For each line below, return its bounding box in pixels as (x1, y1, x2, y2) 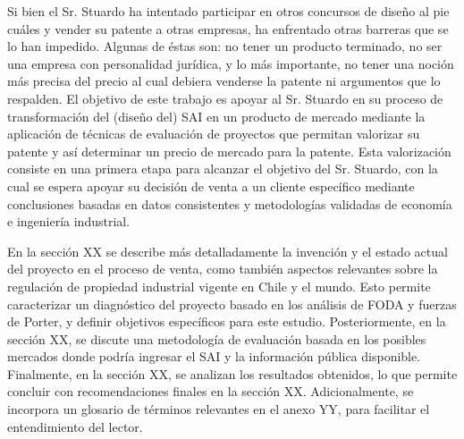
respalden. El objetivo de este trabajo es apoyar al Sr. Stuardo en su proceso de (7, 89, 443, 107)
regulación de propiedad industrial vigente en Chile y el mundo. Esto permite (7, 276, 431, 295)
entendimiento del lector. (7, 417, 143, 435)
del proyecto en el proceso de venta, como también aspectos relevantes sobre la (7, 259, 438, 278)
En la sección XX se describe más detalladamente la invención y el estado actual (7, 241, 448, 260)
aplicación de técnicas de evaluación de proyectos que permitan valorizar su (7, 124, 420, 143)
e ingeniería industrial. (7, 212, 131, 231)
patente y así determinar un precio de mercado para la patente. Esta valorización (7, 141, 451, 160)
